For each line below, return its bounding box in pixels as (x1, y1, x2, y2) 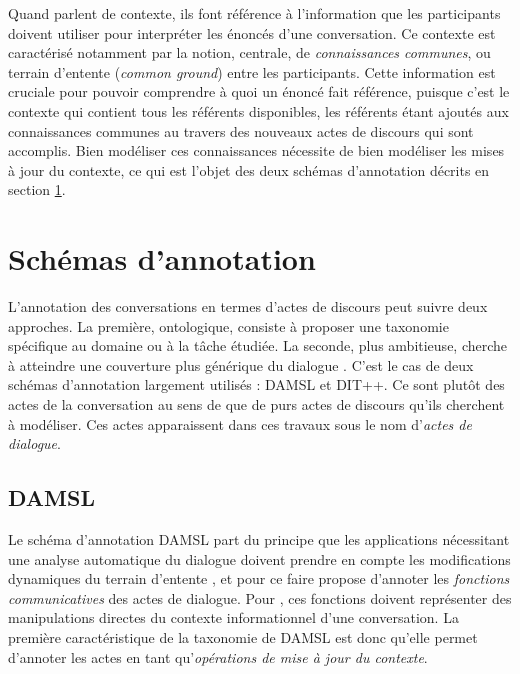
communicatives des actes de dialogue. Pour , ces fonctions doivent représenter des (8, 587, 512, 608)
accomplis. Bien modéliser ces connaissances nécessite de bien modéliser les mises (8, 140, 505, 161)
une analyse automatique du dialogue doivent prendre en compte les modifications (8, 548, 511, 569)
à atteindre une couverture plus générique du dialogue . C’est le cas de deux (8, 354, 474, 375)
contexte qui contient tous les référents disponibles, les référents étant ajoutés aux (8, 100, 509, 121)
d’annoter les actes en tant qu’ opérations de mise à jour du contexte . (8, 646, 428, 667)
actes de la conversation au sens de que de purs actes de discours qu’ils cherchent (8, 394, 505, 415)
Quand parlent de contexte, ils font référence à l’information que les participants (8, 3, 501, 23)
